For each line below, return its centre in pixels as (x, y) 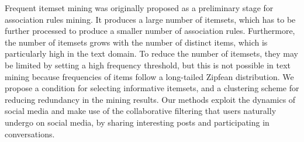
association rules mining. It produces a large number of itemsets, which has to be (150, 19)
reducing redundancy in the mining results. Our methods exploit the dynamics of (150, 99)
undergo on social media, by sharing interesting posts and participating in (137, 122)
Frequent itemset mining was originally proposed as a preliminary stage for (139, 8)
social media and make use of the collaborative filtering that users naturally (141, 111)
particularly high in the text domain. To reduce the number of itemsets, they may (151, 53)
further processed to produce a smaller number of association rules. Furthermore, (150, 31)
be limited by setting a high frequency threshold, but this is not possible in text (148, 65)
